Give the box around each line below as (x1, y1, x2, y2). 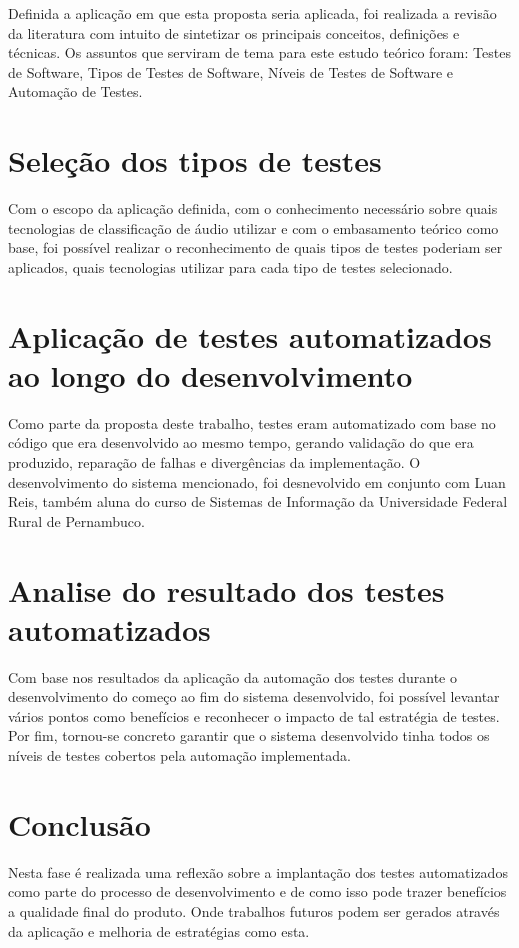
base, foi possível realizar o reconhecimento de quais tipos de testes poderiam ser (8, 237, 503, 258)
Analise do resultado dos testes (8, 569, 445, 610)
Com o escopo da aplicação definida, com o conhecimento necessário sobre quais (8, 198, 498, 219)
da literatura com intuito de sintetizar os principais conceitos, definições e (8, 22, 460, 43)
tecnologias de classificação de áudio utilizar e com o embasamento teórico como (8, 217, 499, 238)
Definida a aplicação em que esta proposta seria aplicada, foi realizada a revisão (8, 3, 497, 23)
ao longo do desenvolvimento (8, 354, 413, 395)
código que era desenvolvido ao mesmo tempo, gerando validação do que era (8, 432, 474, 453)
